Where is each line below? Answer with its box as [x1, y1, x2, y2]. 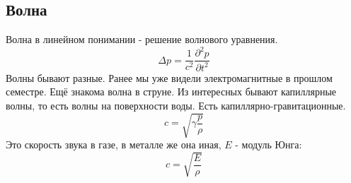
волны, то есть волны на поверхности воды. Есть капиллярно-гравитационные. [6, 98, 346, 112]
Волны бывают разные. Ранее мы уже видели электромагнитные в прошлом [6, 70, 333, 85]
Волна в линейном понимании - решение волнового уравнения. [6, 32, 278, 47]
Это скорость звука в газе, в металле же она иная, [6, 137, 221, 152]
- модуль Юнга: [235, 137, 302, 152]
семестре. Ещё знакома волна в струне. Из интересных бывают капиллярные [6, 84, 337, 99]
